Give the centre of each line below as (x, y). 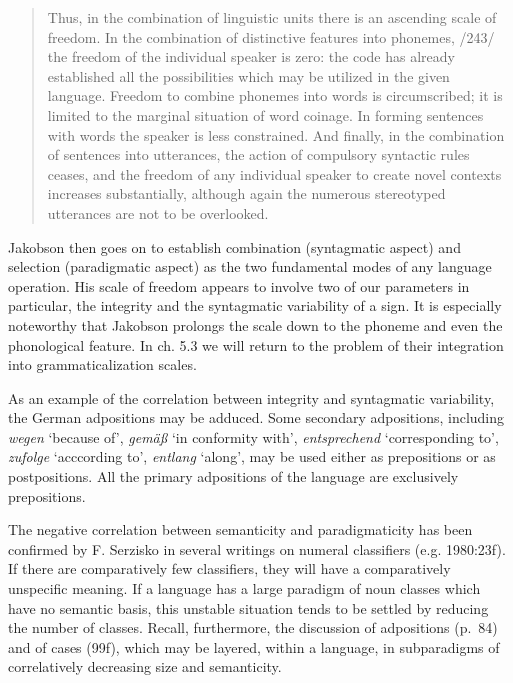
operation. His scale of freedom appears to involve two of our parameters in (239, 285)
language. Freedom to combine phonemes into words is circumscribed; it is (275, 95)
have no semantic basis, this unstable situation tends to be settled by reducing (248, 607)
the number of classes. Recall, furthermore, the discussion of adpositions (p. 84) (253, 627)
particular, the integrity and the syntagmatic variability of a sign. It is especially (255, 305)
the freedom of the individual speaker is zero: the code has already (251, 56)
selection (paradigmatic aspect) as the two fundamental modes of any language (250, 266)
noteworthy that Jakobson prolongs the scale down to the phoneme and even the (255, 324)
